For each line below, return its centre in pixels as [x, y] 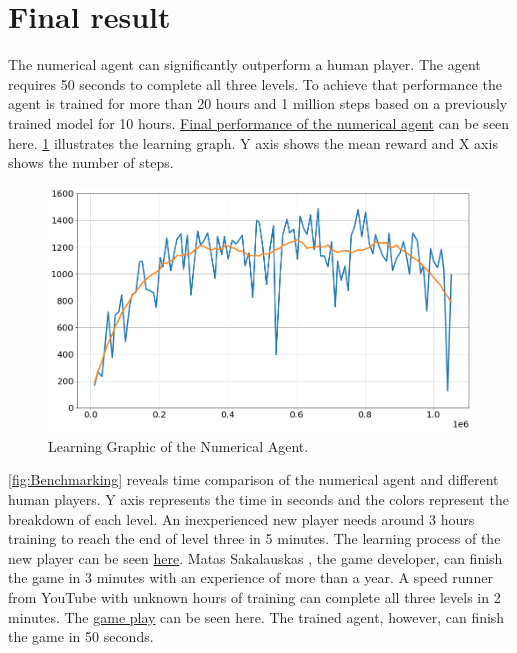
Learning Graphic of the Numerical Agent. [178, 445]
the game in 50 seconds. [81, 636]
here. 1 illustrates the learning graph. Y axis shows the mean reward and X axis [253, 142]
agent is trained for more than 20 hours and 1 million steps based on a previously [258, 103]
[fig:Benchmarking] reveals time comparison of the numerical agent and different [253, 479]
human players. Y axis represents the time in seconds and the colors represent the [258, 499]
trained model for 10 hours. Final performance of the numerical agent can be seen [259, 122]
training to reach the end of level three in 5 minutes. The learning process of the [254, 538]
